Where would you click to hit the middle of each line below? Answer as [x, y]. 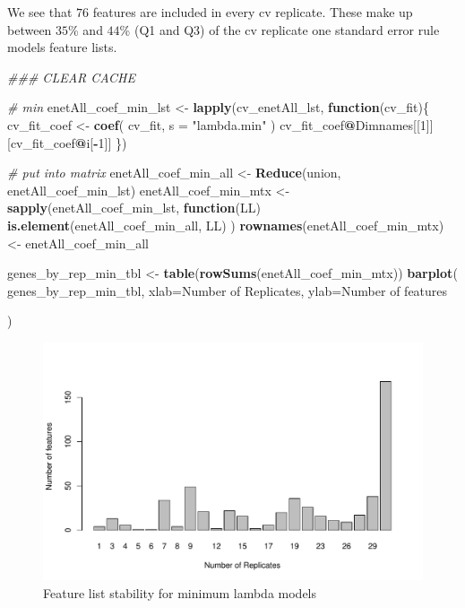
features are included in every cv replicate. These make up [253, 12]
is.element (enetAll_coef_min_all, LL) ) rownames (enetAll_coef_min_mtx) [226, 225]
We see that [40, 12]
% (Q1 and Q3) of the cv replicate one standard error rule [280, 29]
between [30, 29]
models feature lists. [62, 47]
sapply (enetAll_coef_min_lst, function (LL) [134, 208]
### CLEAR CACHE [71, 77]
